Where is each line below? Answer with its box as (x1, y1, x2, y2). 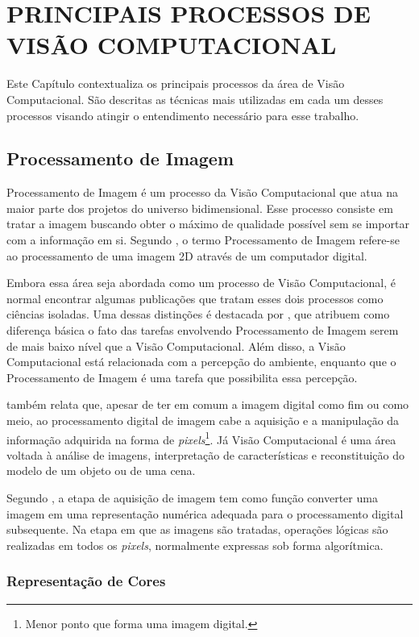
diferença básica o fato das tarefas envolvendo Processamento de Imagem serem (6, 322, 399, 339)
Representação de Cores (6, 571, 166, 591)
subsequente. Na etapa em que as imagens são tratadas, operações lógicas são (6, 521, 388, 538)
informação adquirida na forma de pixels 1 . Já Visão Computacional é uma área (6, 428, 396, 448)
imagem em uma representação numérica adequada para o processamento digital (6, 505, 404, 522)
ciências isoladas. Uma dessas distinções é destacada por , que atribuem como (6, 306, 390, 323)
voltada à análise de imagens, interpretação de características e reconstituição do (6, 446, 405, 463)
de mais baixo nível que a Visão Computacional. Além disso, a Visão (6, 337, 346, 354)
